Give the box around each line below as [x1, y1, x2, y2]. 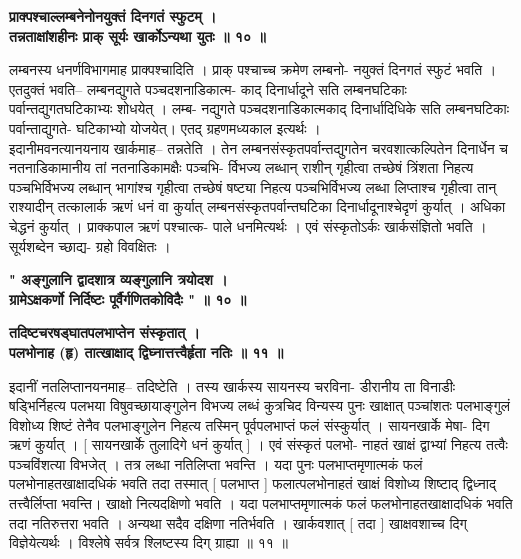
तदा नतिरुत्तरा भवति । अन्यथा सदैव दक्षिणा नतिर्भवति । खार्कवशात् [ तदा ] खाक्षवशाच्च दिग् [9, 512, 467, 533]
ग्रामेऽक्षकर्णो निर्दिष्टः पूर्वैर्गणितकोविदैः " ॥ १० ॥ [9, 288, 247, 309]
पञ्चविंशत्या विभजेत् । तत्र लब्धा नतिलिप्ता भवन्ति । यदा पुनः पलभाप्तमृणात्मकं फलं [9, 453, 423, 474]
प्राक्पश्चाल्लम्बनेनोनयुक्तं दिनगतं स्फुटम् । [9, 6, 217, 26]
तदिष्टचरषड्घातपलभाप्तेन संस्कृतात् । [9, 322, 200, 343]
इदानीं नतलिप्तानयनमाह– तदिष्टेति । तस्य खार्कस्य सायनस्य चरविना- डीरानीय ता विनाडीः [9, 375, 456, 396]
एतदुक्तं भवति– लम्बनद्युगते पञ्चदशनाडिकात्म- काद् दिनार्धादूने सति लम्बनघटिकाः [9, 78, 407, 99]
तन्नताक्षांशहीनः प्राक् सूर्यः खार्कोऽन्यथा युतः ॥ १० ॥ [9, 25, 266, 46]
